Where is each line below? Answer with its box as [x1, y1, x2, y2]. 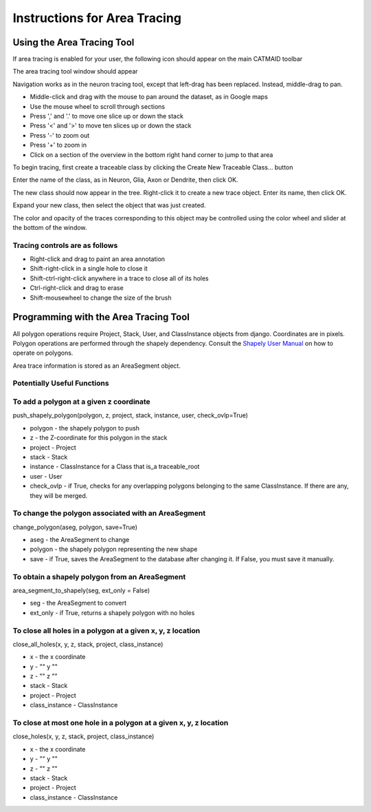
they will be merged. [30, 491, 88, 499]
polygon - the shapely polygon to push [30, 424, 140, 432]
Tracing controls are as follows [12, 240, 118, 250]
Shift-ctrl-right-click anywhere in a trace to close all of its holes [30, 274, 209, 282]
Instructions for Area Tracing [12, 10, 182, 25]
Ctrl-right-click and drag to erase [30, 284, 124, 292]
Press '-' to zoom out [30, 131, 90, 139]
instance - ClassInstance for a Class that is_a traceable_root [30, 462, 200, 471]
